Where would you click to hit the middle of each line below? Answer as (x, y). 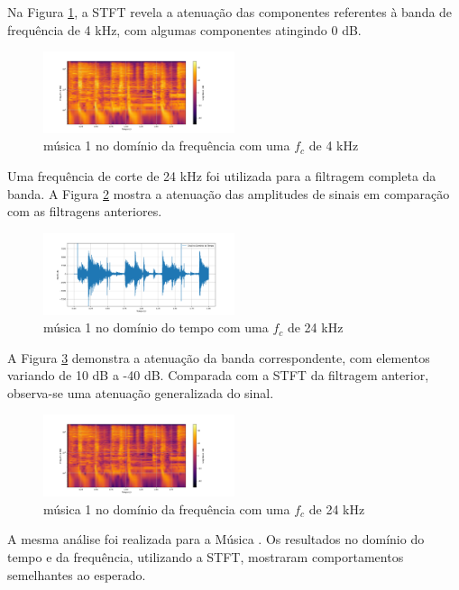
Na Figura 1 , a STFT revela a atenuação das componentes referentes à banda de (230, 12)
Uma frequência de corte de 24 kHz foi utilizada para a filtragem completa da (222, 176)
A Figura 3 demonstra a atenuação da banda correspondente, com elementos (219, 357)
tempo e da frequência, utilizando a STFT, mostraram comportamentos (206, 556)
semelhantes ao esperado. (77, 574)
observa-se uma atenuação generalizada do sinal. (141, 392)
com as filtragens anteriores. (85, 211)
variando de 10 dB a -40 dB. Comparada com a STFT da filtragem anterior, (218, 375)
